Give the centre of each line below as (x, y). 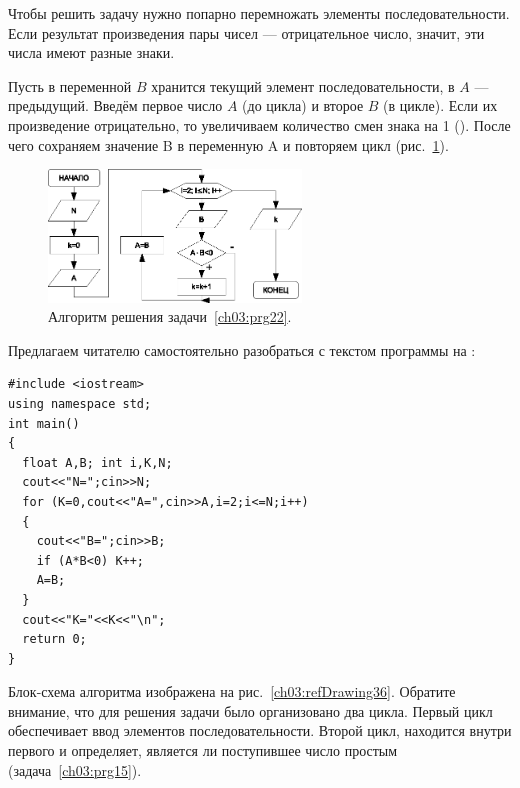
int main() (44, 423)
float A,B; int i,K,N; (97, 462)
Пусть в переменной (70, 85)
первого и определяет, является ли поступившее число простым (203, 750)
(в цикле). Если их (440, 105)
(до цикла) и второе (303, 105)
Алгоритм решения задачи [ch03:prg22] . (170, 316)
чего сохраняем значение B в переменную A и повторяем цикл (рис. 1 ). (228, 144)
